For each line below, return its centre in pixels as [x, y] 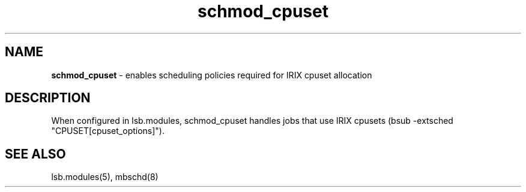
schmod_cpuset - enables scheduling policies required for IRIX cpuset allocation [212, 75]
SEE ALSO [35, 154]
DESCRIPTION [48, 98]
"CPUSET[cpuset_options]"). [108, 131]
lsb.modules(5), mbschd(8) [105, 177]
